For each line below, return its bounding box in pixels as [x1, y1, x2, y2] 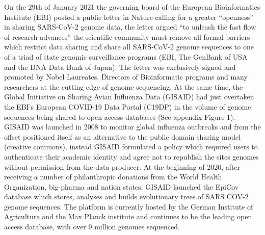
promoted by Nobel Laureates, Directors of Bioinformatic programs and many [4, 71, 248, 82]
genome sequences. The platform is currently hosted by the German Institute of [4, 201, 253, 212]
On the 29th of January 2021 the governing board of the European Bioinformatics [4, 2, 260, 12]
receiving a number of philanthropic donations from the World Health [4, 171, 222, 182]
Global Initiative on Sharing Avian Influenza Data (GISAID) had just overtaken [4, 91, 254, 102]
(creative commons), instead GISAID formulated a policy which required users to [4, 141, 258, 152]
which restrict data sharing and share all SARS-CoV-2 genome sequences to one [4, 41, 254, 52]
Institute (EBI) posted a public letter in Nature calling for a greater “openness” [4, 11, 253, 22]
